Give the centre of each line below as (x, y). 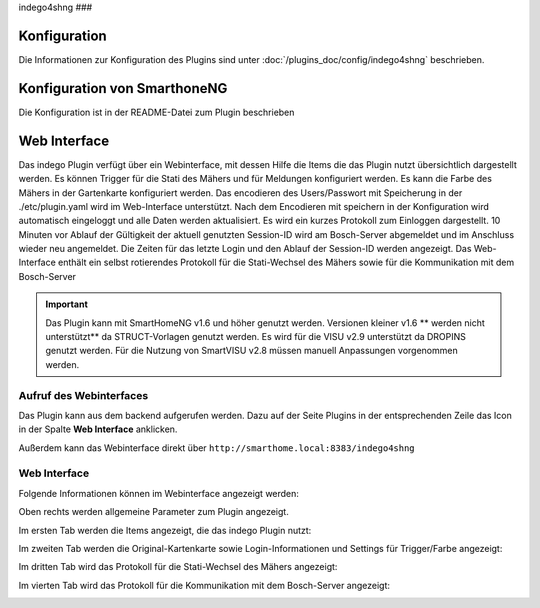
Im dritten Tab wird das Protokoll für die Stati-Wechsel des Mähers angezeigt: (178, 567)
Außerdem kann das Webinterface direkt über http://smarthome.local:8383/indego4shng (216, 447)
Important (67, 304)
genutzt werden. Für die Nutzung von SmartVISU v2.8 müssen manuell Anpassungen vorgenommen (252, 351)
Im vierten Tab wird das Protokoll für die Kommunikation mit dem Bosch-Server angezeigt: (204, 585)
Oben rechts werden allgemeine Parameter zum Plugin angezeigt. (153, 512)
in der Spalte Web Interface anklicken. (98, 429)
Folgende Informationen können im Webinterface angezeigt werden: (159, 493)
